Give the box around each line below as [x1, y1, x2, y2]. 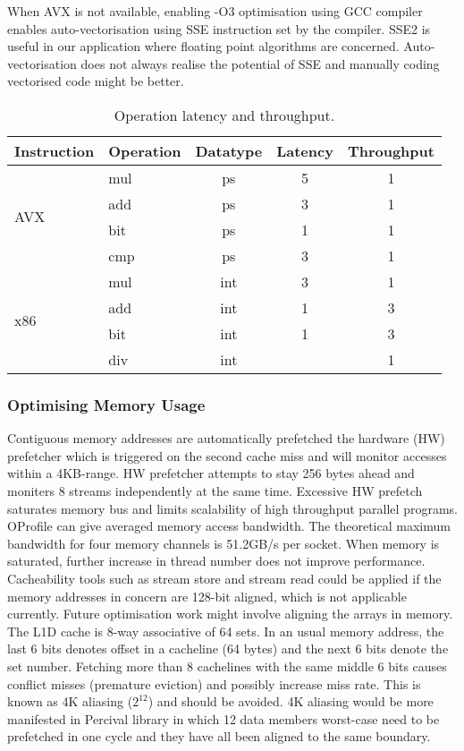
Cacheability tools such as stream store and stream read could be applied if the [7, 568, 442, 587]
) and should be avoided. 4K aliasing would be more [148, 692, 434, 711]
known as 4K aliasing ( [7, 692, 133, 711]
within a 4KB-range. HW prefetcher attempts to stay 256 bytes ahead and [7, 464, 415, 482]
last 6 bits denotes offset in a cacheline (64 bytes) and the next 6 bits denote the [7, 639, 449, 658]
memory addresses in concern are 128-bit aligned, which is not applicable [7, 586, 407, 605]
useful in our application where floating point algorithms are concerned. [7, 37, 400, 55]
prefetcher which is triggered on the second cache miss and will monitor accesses [7, 446, 447, 465]
